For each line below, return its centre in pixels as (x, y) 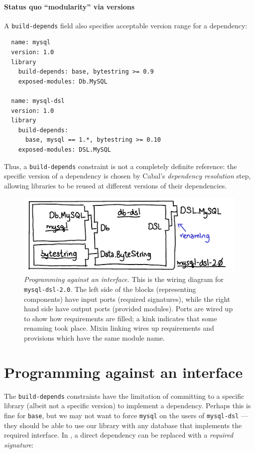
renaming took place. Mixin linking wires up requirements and (119, 328)
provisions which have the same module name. (94, 337)
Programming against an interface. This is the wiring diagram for (124, 279)
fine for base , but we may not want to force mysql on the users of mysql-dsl (122, 415)
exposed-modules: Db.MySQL (63, 81)
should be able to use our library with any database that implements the (131, 425)
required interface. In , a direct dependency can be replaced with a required (119, 435)
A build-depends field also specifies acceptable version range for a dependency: (126, 25)
